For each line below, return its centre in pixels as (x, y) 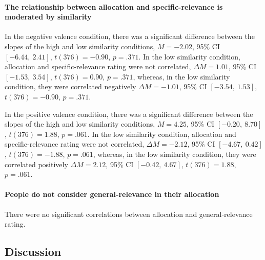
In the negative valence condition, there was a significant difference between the (130, 36)
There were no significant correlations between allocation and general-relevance (129, 214)
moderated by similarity (48, 17)
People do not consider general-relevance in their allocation (112, 194)
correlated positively (36, 164)
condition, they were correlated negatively (70, 86)
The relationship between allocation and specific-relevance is (114, 6)
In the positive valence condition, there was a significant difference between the (129, 114)
